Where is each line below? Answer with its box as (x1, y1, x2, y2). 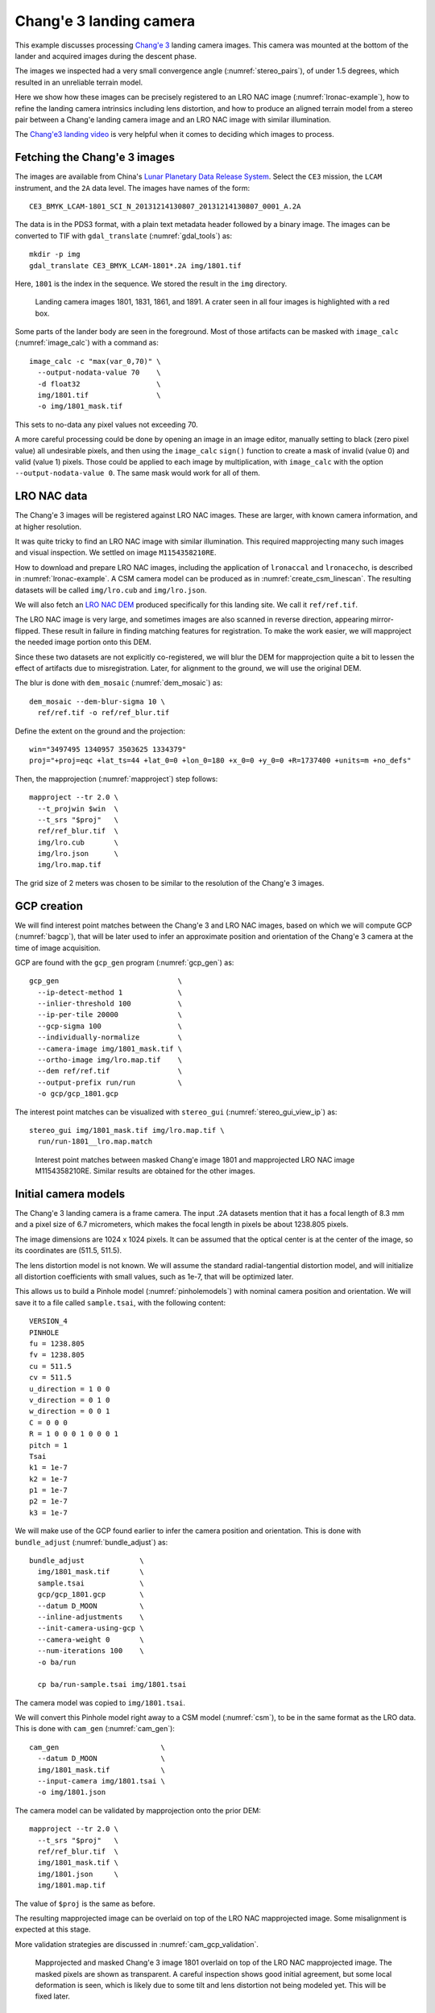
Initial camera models (14, 1187, 125, 1201)
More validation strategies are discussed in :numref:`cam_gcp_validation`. (14, 1939, 259, 1949)
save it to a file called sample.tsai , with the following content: (14, 1297, 226, 1308)
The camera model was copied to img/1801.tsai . (14, 1697, 185, 1707)
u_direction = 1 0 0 (29, 1384, 110, 1393)
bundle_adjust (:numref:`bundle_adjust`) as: (14, 1537, 168, 1547)
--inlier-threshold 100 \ (37, 999, 183, 1008)
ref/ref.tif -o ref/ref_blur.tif (37, 709, 170, 717)
